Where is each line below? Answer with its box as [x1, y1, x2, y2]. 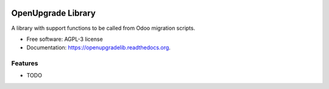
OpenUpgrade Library [11, 8, 96, 18]
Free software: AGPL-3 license [26, 35, 103, 43]
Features [11, 59, 38, 68]
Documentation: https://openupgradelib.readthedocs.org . [26, 44, 171, 51]
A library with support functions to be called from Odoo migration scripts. [11, 24, 196, 32]
